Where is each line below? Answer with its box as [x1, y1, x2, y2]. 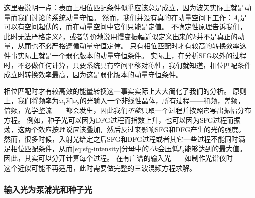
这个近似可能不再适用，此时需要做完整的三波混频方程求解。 [4, 162, 196, 173]
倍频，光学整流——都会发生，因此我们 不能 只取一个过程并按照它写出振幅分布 [4, 105, 251, 115]
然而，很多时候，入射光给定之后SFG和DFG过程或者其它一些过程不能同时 [4, 133, 238, 144]
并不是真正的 [196, 31, 238, 41]
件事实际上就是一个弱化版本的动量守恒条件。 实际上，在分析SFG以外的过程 [4, 50, 247, 60]
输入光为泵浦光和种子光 [4, 183, 92, 196]
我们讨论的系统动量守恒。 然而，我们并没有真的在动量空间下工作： [17, 12, 233, 22]
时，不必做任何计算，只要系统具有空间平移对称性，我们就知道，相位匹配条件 [4, 60, 251, 70]
